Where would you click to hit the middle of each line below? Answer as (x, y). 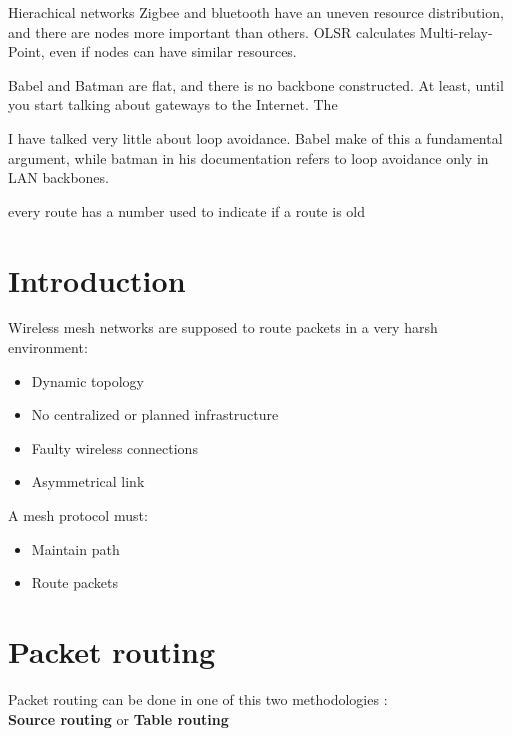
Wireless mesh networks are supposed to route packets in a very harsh (223, 327)
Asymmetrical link (88, 481)
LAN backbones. (58, 177)
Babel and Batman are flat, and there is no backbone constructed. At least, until (256, 84)
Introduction (97, 279)
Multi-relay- (456, 31)
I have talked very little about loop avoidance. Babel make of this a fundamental (255, 137)
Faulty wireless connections (114, 447)
